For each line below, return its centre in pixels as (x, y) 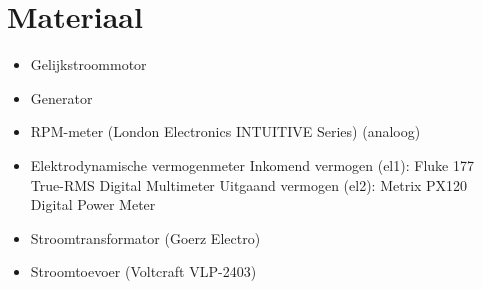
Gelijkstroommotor (88, 64)
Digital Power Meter (93, 204)
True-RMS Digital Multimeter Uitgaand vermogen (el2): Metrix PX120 (249, 184)
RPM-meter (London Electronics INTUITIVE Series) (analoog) (225, 131)
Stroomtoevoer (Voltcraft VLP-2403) (143, 271)
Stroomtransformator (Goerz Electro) (145, 237)
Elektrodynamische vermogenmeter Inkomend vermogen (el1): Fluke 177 (252, 164)
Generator (61, 97)
